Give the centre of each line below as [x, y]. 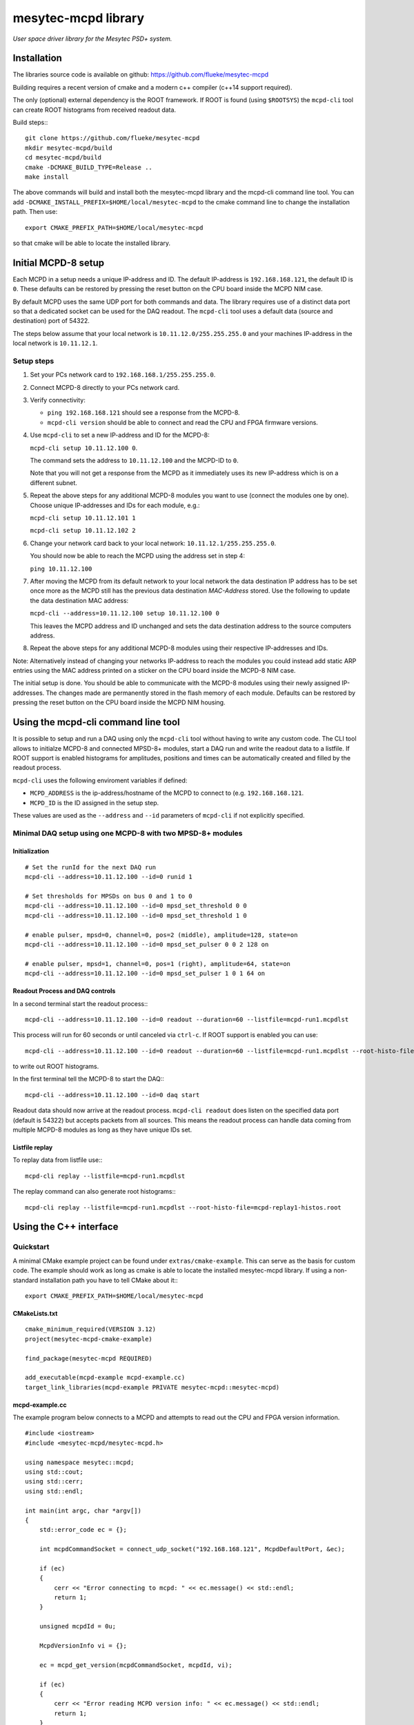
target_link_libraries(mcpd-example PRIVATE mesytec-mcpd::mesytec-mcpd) [152, 1387]
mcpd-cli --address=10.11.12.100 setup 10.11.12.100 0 [125, 613]
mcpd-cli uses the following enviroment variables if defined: [100, 780]
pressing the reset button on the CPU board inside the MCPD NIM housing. [119, 702]
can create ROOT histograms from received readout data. [94, 110]
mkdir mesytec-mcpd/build [69, 148]
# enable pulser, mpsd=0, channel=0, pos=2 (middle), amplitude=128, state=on [161, 935]
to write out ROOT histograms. [56, 1067]
